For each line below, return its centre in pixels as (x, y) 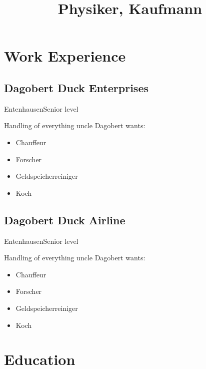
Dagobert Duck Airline (65, 220)
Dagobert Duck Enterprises (76, 87)
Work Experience (65, 56)
